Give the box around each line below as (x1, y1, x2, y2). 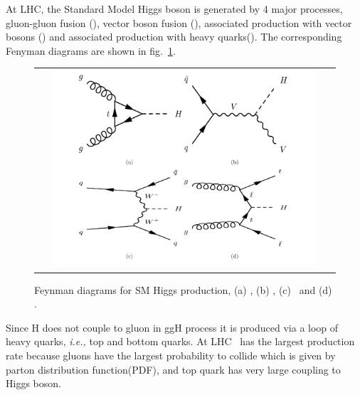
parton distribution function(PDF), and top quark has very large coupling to (6, 362, 341, 376)
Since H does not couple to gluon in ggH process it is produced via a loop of (6, 320, 339, 335)
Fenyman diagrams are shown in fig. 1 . (6, 43, 176, 58)
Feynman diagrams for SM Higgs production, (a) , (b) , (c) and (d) (34, 282, 332, 297)
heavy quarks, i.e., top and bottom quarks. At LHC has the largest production (6, 334, 355, 349)
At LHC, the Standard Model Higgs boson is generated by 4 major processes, (6, 1, 343, 16)
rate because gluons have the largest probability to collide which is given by (6, 347, 336, 362)
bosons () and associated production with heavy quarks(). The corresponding (6, 29, 342, 44)
